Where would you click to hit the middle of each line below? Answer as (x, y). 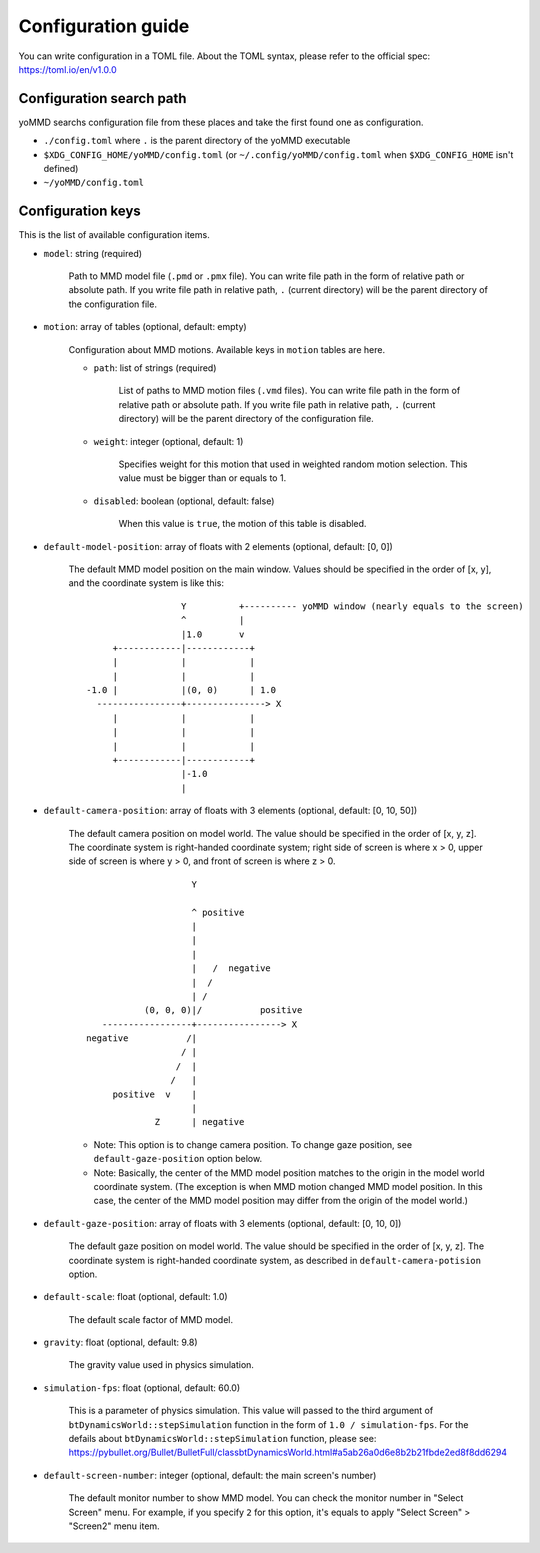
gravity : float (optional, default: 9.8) (121, 1342)
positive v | (155, 1094)
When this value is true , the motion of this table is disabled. (242, 524)
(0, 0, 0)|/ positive (223, 1010)
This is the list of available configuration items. (114, 235)
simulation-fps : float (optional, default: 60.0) (142, 1387)
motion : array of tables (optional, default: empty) (145, 327)
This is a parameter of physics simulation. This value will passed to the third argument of (251, 1411)
